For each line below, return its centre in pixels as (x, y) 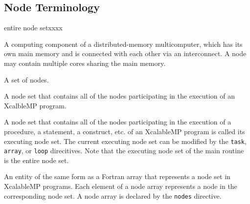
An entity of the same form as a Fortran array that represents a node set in (117, 176)
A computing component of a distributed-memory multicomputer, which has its (123, 44)
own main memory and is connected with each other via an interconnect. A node (125, 53)
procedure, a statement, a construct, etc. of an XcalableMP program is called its (125, 131)
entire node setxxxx (33, 28)
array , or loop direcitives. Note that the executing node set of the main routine (124, 151)
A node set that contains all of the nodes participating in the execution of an (120, 96)
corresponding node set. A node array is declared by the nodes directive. (113, 195)
